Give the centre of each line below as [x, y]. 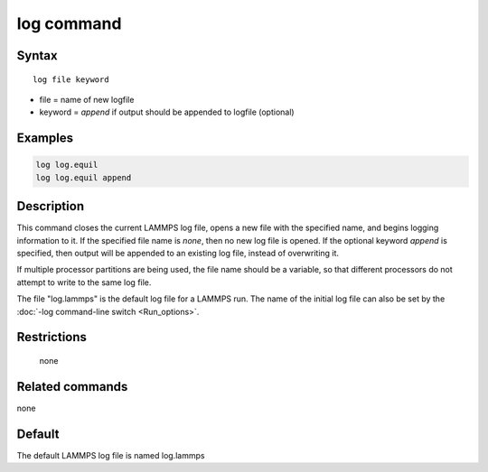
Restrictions [52, 337]
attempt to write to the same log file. [84, 282]
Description [51, 206]
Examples [45, 139]
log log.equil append [84, 177]
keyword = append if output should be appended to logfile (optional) [167, 112]
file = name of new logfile [87, 99]
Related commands [72, 387]
